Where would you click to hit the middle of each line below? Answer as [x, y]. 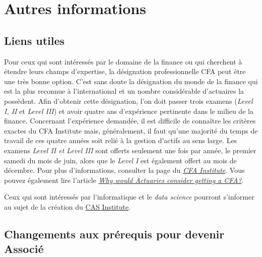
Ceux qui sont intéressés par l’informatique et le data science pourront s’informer [129, 197]
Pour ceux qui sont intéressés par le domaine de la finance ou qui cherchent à [123, 61]
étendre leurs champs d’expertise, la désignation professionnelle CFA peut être [125, 71]
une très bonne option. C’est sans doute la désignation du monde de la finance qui [131, 81]
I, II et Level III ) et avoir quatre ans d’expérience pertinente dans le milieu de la [129, 111]
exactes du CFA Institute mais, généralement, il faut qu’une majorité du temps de [131, 130]
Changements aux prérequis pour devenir [114, 234]
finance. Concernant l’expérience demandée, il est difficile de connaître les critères [130, 121]
